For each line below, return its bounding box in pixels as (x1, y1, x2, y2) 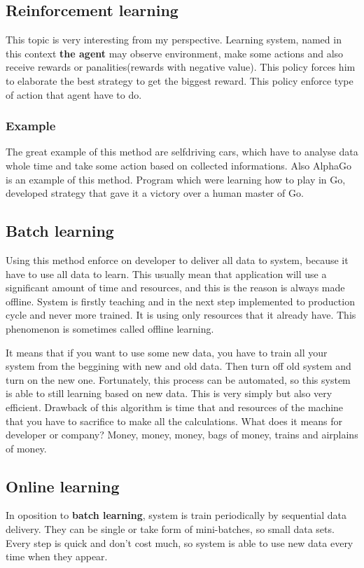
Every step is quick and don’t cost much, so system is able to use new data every (6, 535, 353, 550)
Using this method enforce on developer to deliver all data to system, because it (6, 252, 349, 267)
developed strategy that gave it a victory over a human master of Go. (6, 186, 304, 200)
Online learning (6, 475, 120, 497)
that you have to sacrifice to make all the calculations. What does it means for (6, 413, 343, 428)
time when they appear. (6, 549, 108, 564)
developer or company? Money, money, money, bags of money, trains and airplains (6, 427, 358, 442)
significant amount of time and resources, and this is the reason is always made (6, 280, 345, 295)
